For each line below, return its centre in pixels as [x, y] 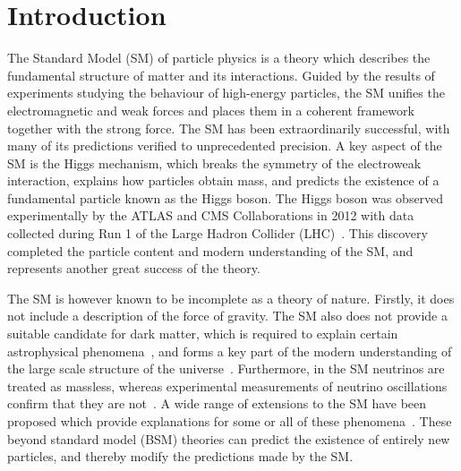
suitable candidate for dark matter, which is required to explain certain [203, 334]
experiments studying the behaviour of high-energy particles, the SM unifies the [226, 93]
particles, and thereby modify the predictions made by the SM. [180, 456]
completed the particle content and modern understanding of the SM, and [210, 250]
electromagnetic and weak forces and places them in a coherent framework [211, 110]
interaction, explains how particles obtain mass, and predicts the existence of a [223, 180]
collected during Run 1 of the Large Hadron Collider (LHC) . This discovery [218, 233]
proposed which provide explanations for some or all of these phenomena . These [230, 421]
